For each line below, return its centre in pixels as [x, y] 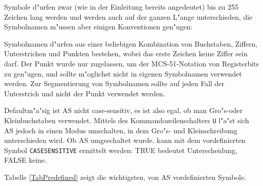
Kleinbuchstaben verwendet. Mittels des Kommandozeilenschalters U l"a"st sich [127, 120]
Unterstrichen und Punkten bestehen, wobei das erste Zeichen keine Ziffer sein [126, 53]
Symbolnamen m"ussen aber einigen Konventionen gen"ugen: [98, 27]
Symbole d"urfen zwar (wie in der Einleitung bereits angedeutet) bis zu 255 [121, 7]
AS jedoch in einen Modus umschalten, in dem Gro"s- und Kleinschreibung [121, 130]
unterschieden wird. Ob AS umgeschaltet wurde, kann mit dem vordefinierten [125, 140]
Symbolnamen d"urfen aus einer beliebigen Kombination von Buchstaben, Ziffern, [131, 43]
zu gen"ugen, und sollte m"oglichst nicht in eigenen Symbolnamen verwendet [123, 73]
